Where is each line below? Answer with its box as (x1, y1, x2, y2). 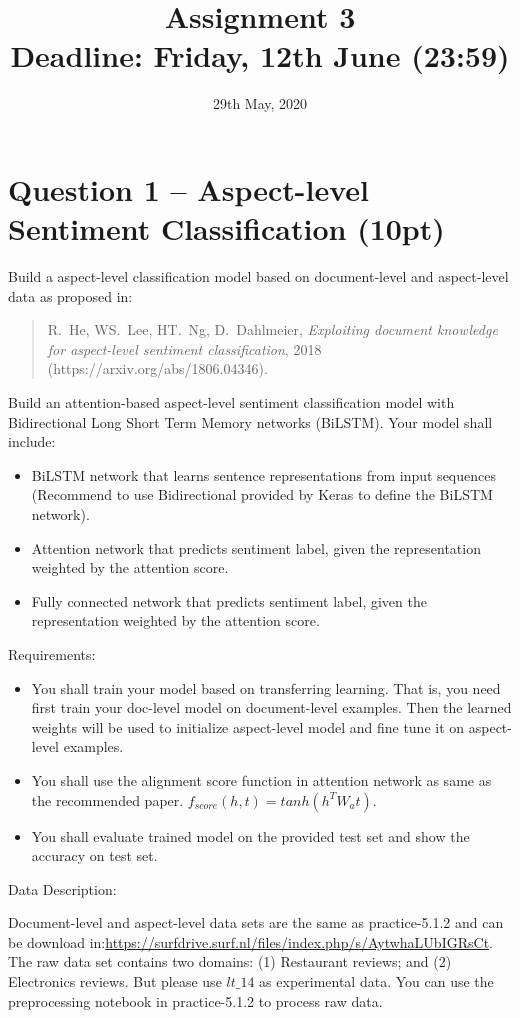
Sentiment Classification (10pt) (8, 208, 445, 249)
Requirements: (8, 643, 96, 664)
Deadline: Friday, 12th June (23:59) (10, 35, 510, 76)
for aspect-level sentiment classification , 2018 (47, 338, 322, 359)
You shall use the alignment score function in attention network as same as (31, 769, 492, 790)
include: (8, 431, 56, 452)
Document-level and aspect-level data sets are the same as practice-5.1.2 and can (8, 912, 504, 933)
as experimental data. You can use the (259, 971, 494, 992)
